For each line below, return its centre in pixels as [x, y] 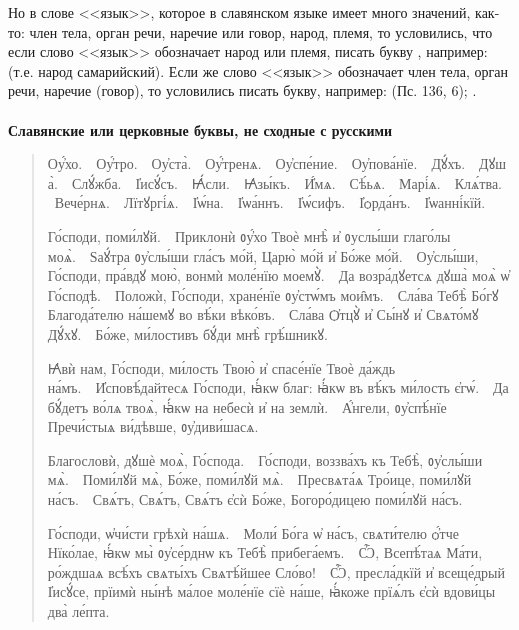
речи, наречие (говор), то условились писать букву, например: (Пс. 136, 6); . [242, 90]
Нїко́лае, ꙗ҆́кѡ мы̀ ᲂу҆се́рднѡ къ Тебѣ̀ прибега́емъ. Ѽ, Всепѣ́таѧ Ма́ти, [265, 552]
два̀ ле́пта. [78, 611]
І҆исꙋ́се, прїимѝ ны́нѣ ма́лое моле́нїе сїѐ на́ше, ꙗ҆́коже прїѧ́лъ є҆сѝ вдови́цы [271, 591]
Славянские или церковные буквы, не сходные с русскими [200, 129]
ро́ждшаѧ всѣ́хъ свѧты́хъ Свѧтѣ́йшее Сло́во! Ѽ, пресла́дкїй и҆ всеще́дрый [276, 571]
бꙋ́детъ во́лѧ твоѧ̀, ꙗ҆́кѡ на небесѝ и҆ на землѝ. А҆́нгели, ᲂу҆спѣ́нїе [247, 406]
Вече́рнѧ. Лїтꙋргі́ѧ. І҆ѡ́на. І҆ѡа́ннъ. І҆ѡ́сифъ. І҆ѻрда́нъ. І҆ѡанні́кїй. [270, 202]
